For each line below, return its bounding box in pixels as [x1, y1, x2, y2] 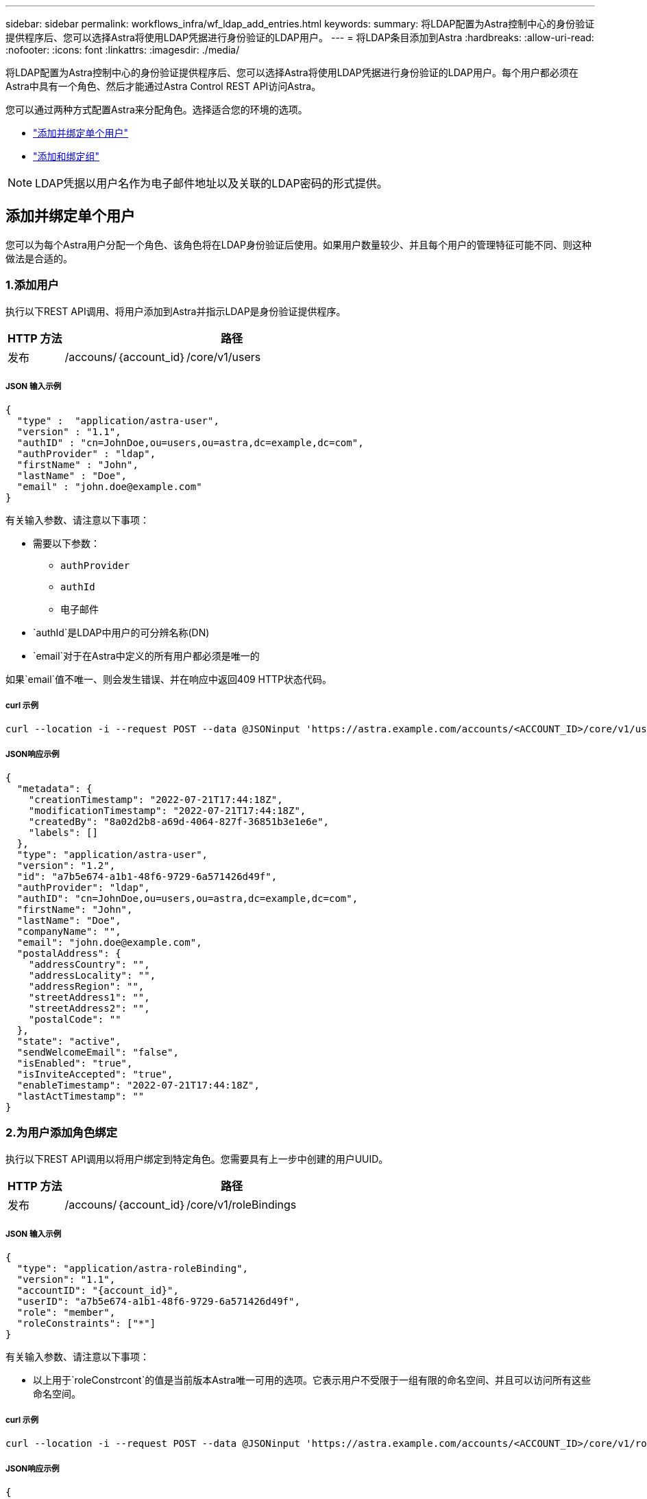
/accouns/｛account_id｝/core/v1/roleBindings [64, 1197, 297, 1211]
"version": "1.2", [16, 859, 116, 871]
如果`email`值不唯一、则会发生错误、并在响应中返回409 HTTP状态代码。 [5, 673, 332, 686]
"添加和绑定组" [33, 150, 100, 162]
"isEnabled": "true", [16, 1057, 133, 1069]
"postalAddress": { [16, 947, 121, 959]
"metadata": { [16, 782, 93, 794]
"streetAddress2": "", [28, 1002, 150, 1014]
